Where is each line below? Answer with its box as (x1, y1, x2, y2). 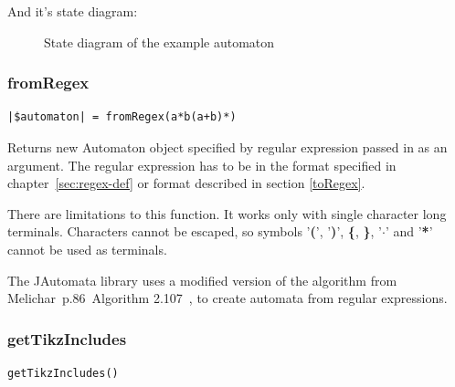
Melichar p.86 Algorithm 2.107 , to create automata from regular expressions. (7, 288, 448, 308)
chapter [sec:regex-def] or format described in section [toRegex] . (7, 173, 365, 193)
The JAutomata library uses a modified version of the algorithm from (7, 270, 397, 289)
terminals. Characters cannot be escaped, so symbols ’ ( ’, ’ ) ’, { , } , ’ (7, 222, 382, 241)
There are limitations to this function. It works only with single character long (7, 204, 447, 223)
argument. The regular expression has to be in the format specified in (7, 155, 397, 174)
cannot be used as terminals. (7, 239, 167, 258)
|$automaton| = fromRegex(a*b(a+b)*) (7, 110, 237, 124)
